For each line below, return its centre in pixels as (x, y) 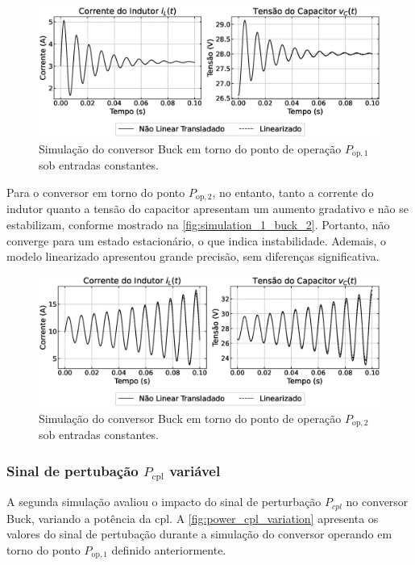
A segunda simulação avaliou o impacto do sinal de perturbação (164, 502)
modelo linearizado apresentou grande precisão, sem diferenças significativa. (193, 256)
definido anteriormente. (169, 549)
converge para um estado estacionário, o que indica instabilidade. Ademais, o (196, 240)
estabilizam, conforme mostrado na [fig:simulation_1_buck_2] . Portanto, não (198, 224)
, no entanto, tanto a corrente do (293, 192)
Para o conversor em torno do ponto (96, 192)
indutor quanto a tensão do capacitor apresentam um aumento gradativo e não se (207, 209)
